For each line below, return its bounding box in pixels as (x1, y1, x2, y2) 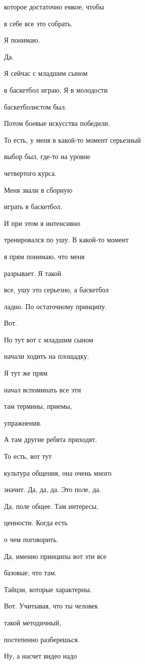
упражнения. (4, 417, 42, 428)
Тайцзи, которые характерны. (4, 584, 92, 594)
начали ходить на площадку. (4, 351, 89, 361)
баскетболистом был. (4, 101, 67, 111)
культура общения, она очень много (4, 467, 112, 478)
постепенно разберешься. (4, 634, 80, 644)
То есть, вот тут (4, 451, 52, 461)
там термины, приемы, (4, 401, 72, 411)
